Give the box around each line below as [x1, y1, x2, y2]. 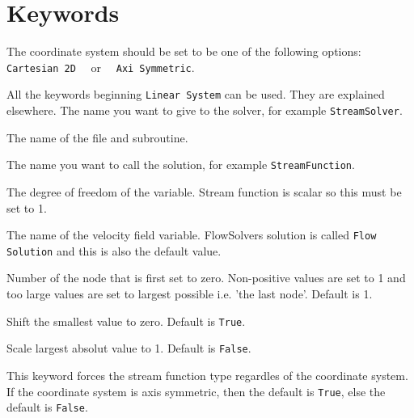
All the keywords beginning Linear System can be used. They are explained [6, 86, 385, 103]
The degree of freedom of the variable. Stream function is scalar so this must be [6, 183, 402, 200]
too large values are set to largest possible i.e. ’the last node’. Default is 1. [6, 285, 373, 302]
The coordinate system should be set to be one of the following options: [6, 43, 361, 60]
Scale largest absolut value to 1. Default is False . [6, 340, 251, 357]
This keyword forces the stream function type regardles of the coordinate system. [6, 366, 408, 383]
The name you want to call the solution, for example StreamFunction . [6, 156, 355, 173]
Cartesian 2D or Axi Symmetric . [6, 58, 195, 75]
